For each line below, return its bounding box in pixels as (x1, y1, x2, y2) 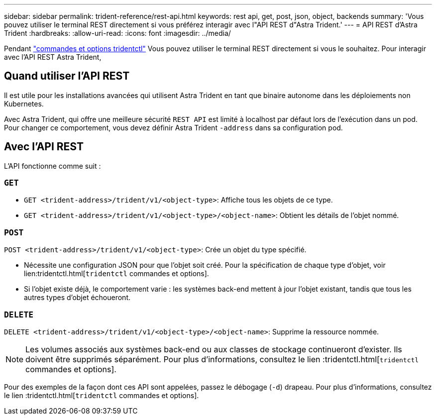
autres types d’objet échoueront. (24, 293, 131, 302)
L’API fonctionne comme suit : (4, 161, 101, 170)
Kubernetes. (4, 99, 44, 108)
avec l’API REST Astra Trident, (4, 53, 102, 61)
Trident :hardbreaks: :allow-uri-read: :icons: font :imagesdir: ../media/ (4, 29, 231, 37)
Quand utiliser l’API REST (4, 70, 130, 83)
